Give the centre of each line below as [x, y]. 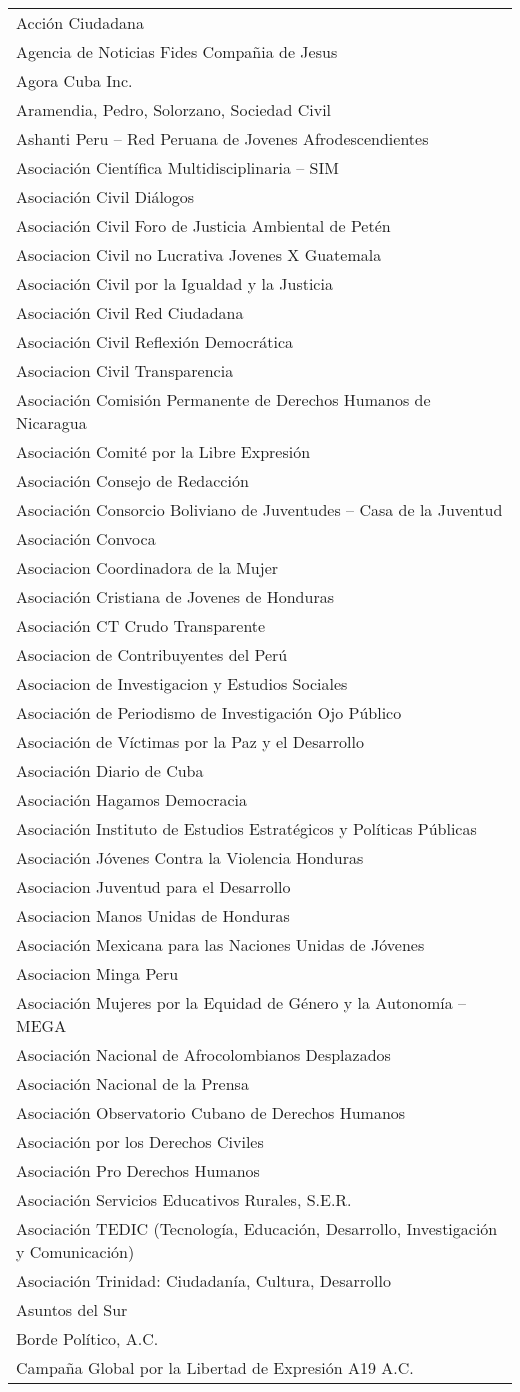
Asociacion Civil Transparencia [125, 370]
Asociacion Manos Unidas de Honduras [153, 915]
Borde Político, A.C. [87, 1338]
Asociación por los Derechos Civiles [140, 1141]
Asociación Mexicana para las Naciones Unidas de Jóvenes [220, 944]
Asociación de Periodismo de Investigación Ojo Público [209, 712]
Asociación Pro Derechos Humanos [138, 1170]
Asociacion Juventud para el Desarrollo [153, 886]
